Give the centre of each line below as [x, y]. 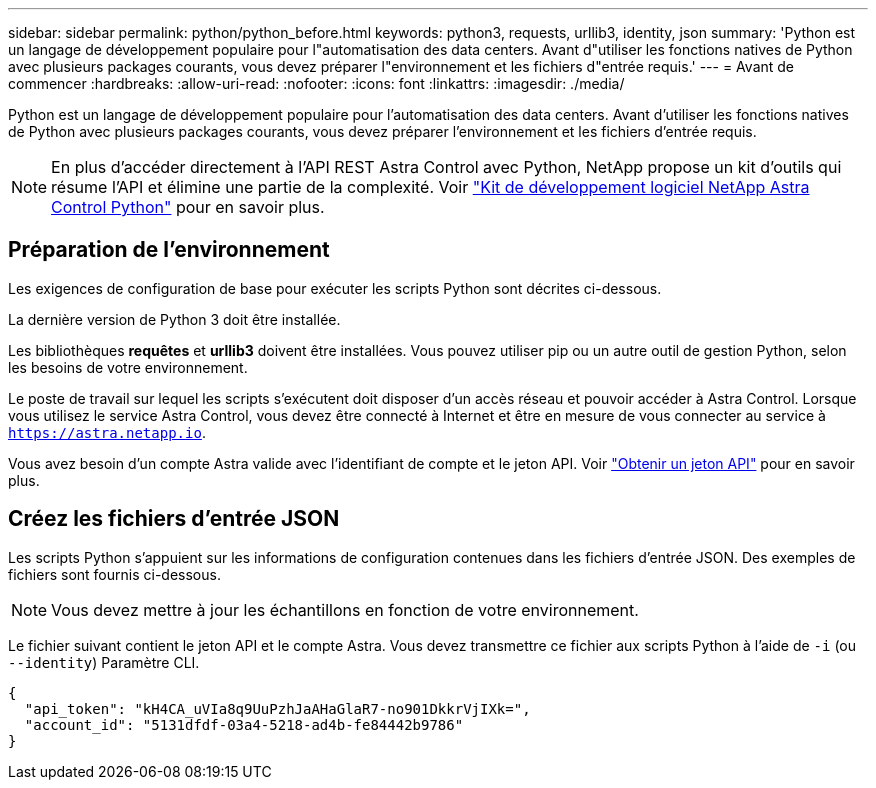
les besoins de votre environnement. [128, 367]
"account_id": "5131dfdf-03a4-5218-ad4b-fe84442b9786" [244, 724]
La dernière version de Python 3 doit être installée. [174, 319]
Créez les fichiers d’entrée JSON [174, 519]
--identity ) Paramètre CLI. [104, 662]
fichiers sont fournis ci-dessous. [114, 574]
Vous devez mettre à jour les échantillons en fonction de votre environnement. [345, 609]
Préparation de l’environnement [169, 250]
